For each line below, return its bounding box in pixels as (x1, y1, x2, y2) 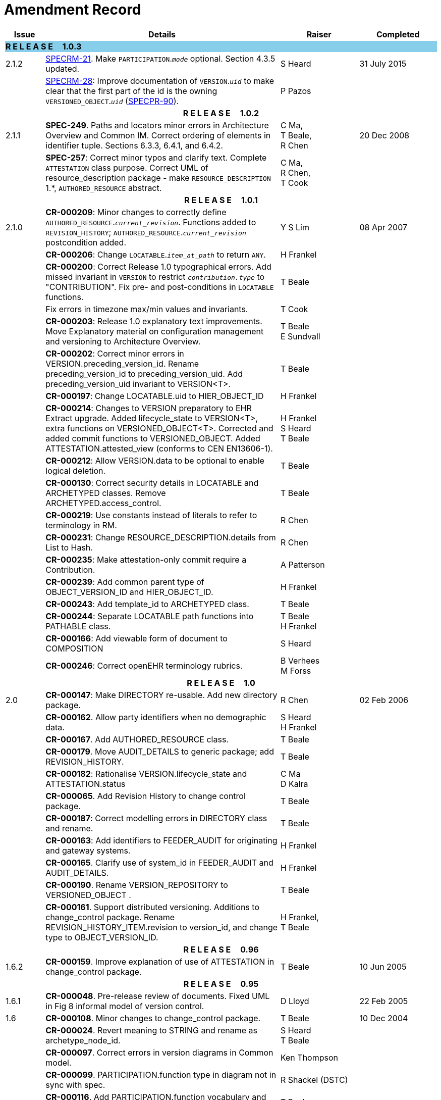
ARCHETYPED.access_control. (45, 497, 161, 508)
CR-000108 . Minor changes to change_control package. (45, 1013, 261, 1023)
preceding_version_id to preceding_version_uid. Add (45, 368, 243, 379)
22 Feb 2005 (359, 995, 408, 1006)
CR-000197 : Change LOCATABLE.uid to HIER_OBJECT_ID (45, 390, 264, 401)
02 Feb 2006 (359, 694, 409, 705)
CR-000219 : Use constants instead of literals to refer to (45, 510, 257, 520)
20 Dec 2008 (359, 130, 410, 140)
